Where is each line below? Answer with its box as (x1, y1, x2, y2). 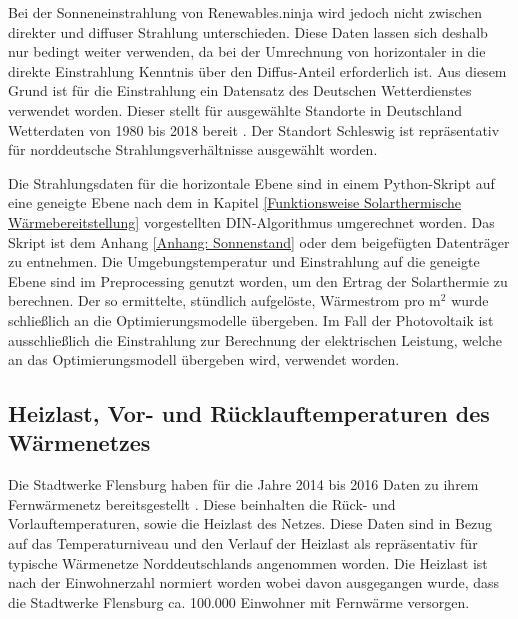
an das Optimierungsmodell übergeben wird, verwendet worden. (8, 349, 400, 370)
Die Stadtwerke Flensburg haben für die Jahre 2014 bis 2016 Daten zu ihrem (8, 474, 479, 495)
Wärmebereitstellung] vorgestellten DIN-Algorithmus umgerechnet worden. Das (8, 211, 495, 232)
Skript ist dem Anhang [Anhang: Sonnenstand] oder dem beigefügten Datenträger (8, 231, 510, 252)
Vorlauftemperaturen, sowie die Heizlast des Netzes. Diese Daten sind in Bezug (8, 513, 493, 534)
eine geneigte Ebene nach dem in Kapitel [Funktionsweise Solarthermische (8, 192, 461, 213)
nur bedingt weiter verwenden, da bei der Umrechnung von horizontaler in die (8, 41, 486, 62)
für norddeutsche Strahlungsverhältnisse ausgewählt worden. (8, 139, 378, 160)
